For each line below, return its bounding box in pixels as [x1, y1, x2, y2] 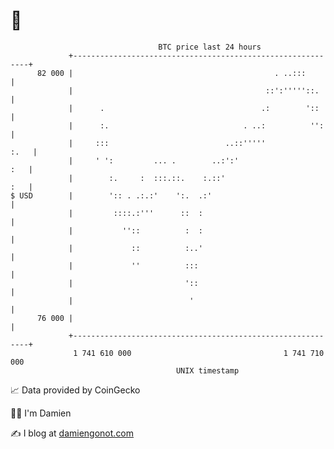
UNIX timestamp [175, 365, 240, 376]
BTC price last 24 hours [158, 42, 262, 52]
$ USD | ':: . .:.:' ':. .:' [10, 190, 213, 201]
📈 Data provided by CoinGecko [10, 384, 141, 396]
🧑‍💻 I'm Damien [10, 407, 72, 419]
